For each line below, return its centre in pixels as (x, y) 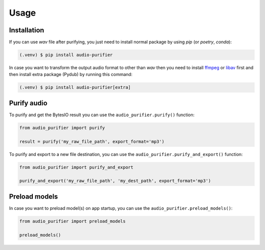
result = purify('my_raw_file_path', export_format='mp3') (92, 141)
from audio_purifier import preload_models (73, 221)
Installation (26, 30)
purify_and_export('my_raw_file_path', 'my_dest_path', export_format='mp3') (115, 181)
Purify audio (28, 103)
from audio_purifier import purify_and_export (76, 167)
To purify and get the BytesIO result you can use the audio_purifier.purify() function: (102, 115)
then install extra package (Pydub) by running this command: (71, 75)
